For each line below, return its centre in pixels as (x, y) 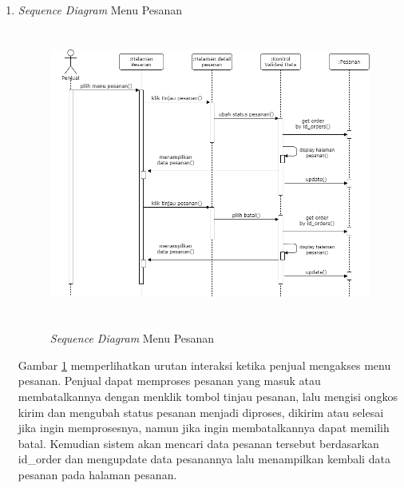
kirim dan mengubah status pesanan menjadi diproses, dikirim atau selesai (201, 412)
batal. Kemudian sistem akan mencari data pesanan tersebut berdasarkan (198, 443)
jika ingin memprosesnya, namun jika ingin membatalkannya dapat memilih (204, 428)
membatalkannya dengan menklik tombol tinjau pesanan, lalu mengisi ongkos (208, 397)
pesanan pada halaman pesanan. (97, 474)
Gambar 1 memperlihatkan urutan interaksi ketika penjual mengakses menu (204, 365)
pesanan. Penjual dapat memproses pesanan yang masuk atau (169, 381)
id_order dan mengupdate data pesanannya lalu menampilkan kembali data (204, 459)
